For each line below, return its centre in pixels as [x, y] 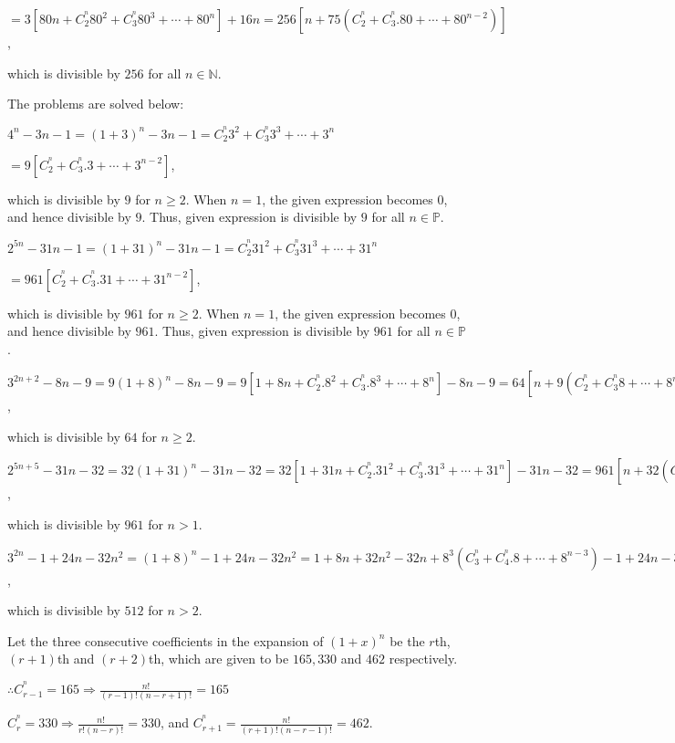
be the [407, 640]
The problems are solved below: [96, 104]
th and [76, 659]
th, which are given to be [218, 659]
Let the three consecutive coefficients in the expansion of [166, 640]
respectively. [423, 659]
